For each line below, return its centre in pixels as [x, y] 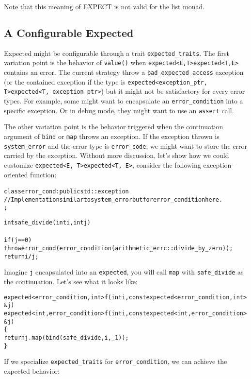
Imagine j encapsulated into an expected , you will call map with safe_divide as [124, 272]
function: [43, 174]
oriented [16, 174]
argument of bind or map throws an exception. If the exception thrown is [112, 136]
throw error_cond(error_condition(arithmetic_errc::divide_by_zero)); [118, 249]
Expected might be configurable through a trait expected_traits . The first [117, 53]
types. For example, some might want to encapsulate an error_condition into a [124, 101]
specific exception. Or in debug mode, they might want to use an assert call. [119, 110]
